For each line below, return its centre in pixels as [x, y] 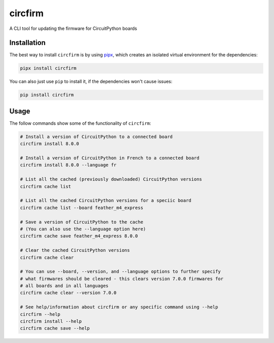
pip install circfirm [47, 95]
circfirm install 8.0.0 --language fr [68, 165]
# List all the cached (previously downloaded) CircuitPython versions [111, 179]
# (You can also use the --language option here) [83, 229]
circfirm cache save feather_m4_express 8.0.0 [79, 236]
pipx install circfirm [48, 68]
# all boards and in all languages [64, 286]
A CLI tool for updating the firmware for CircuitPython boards [73, 28]
